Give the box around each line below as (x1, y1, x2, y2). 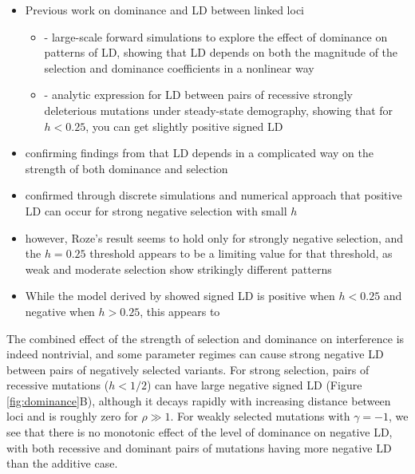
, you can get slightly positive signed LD (85, 117, 283, 134)
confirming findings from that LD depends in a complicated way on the (25, 144, 373, 161)
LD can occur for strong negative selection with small (25, 202, 287, 219)
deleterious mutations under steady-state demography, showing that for (44, 101, 393, 118)
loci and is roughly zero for (6, 408, 138, 425)
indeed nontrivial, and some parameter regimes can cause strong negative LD (6, 346, 384, 362)
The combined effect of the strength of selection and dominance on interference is (6, 330, 405, 346)
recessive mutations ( (6, 377, 109, 393)
